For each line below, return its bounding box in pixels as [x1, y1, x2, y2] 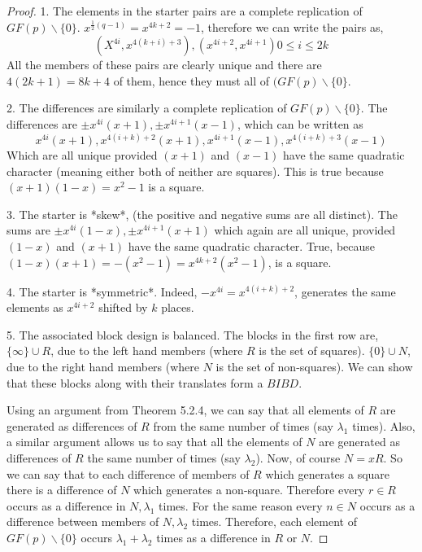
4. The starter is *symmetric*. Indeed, [7, 283, 198, 300]
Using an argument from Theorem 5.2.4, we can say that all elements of [7, 401, 364, 418]
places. [161, 299, 194, 316]
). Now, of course [255, 449, 341, 466]
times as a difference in [156, 528, 271, 545]
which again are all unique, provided [214, 221, 396, 239]
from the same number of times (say [153, 417, 333, 434]
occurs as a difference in [7, 497, 126, 514]
